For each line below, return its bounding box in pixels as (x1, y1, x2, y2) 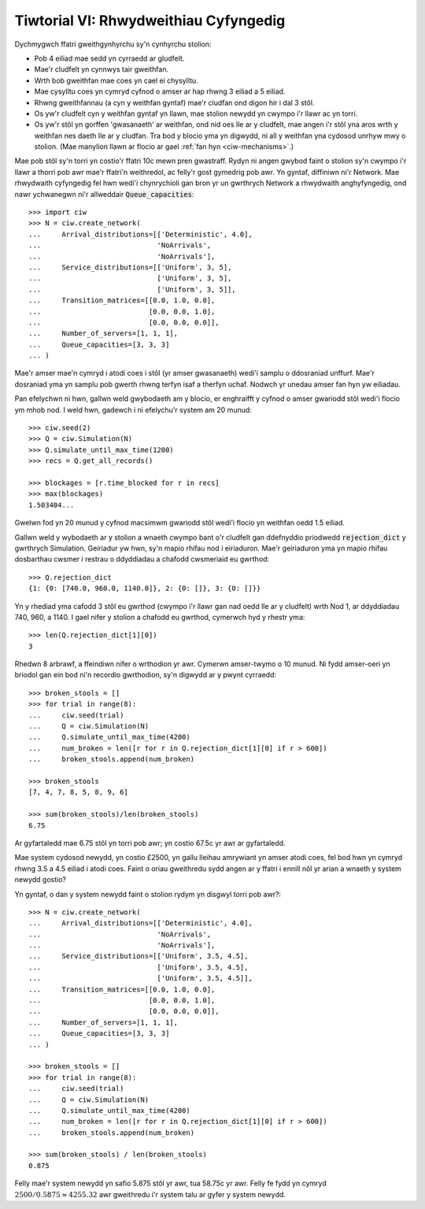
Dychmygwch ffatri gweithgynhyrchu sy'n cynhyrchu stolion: (14, 39, 212, 49)
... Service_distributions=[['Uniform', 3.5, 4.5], (28, 951, 249, 961)
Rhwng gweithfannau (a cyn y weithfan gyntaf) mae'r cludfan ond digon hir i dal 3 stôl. (34, 98, 315, 107)
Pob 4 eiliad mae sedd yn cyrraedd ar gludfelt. (34, 54, 185, 63)
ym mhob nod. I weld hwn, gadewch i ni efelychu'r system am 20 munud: (14, 405, 252, 414)
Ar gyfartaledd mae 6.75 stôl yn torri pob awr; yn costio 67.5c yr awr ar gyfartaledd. (14, 838, 286, 847)
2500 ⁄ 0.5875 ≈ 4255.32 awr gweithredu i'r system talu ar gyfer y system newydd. (14, 1189, 286, 1199)
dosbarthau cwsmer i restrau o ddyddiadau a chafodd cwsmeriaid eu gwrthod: (14, 554, 270, 564)
